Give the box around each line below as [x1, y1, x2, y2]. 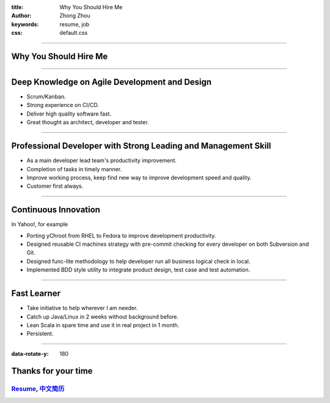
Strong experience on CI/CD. [26, 102, 99, 109]
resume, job [59, 20, 90, 28]
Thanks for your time [11, 366, 93, 376]
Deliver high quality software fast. [26, 110, 112, 117]
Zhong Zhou [59, 12, 91, 20]
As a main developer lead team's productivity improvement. [26, 157, 177, 165]
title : [11, 4, 24, 10]
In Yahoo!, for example [11, 221, 68, 228]
